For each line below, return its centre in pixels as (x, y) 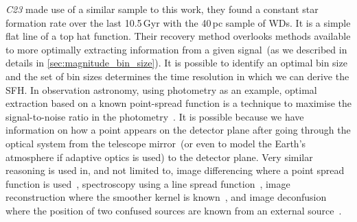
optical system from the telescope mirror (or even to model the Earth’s (156, 143)
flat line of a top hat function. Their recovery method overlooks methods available (178, 36)
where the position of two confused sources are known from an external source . (174, 210)
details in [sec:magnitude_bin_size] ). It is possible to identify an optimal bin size (176, 63)
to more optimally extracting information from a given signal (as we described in (176, 49)
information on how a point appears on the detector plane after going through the (178, 130)
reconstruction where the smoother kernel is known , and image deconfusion (166, 197)
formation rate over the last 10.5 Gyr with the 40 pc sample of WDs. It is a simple (178, 22)
